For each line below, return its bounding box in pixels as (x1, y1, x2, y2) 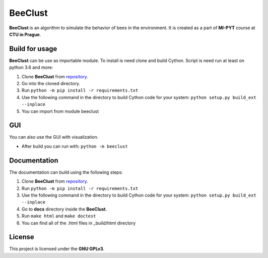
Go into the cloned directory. (21, 81, 80, 87)
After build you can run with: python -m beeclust (21, 143, 128, 149)
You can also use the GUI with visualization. (9, 134, 99, 140)
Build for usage (9, 45, 57, 53)
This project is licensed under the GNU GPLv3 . (9, 246, 105, 252)
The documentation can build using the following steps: (9, 169, 123, 175)
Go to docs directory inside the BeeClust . (21, 206, 107, 212)
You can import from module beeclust (21, 108, 99, 114)
